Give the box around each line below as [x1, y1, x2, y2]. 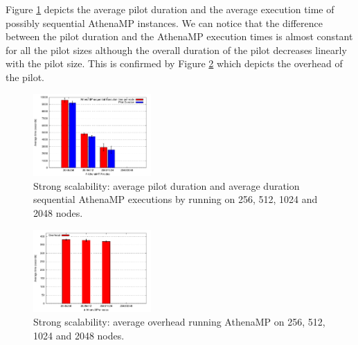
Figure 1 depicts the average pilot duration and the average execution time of [6, 2, 334, 16]
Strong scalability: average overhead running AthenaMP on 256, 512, [33, 314, 325, 328]
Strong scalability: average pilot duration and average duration [33, 178, 300, 193]
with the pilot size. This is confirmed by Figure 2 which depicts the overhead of [6, 56, 343, 71]
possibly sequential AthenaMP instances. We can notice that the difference [6, 15, 323, 30]
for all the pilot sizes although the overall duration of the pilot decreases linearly [6, 42, 347, 57]
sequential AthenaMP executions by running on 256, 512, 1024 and [33, 192, 318, 206]
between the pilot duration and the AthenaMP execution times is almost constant [6, 29, 353, 44]
